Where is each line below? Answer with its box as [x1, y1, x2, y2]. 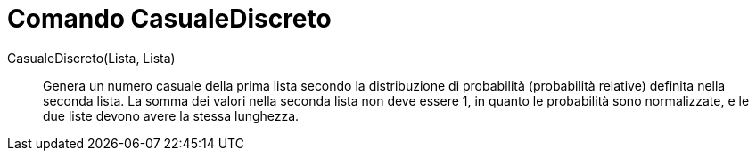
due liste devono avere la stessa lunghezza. [43, 107, 300, 123]
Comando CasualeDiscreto [7, 4, 332, 34]
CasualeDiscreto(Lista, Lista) [7, 50, 176, 66]
